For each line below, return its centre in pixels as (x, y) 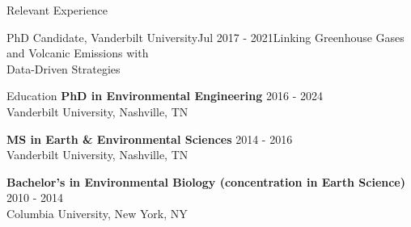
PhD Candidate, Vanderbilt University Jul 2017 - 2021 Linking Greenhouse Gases (205, 37)
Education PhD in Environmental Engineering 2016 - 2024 (165, 96)
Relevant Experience (57, 10)
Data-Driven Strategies (64, 68)
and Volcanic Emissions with (78, 53)
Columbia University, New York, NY (97, 213)
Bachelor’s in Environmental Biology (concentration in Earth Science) (206, 181)
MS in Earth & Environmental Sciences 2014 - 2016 (150, 139)
